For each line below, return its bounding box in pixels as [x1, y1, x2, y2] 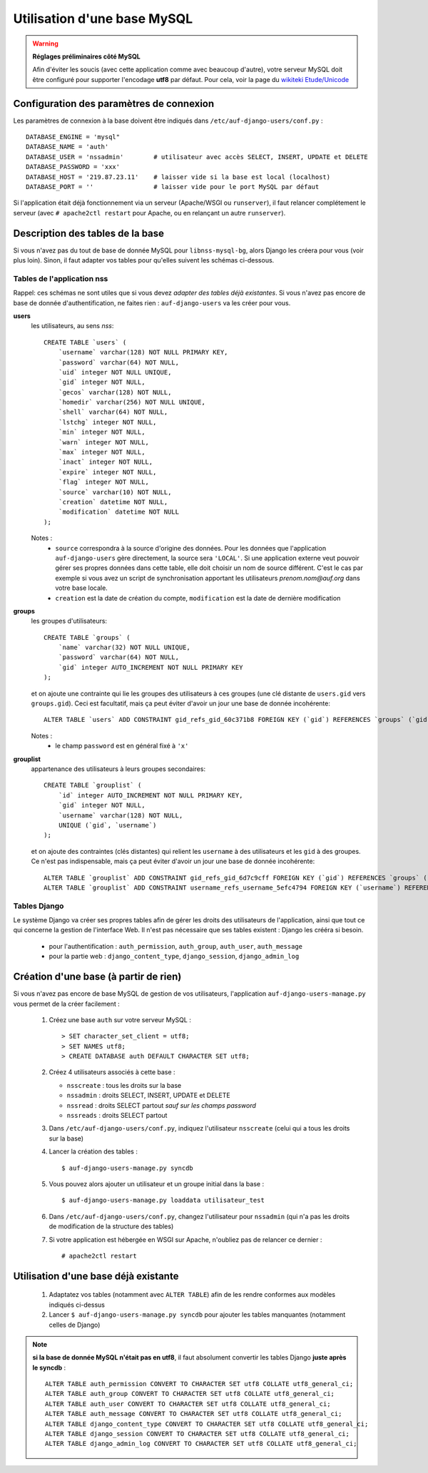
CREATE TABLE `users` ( [44, 338, 127, 346]
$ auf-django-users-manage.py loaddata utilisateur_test [61, 1196, 265, 1205]
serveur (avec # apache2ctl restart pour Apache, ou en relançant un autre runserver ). [13, 208, 286, 217]
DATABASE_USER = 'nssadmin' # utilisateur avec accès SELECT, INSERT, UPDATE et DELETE [26, 153, 369, 160]
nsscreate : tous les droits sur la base [66, 1081, 182, 1089]
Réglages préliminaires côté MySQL [32, 52, 141, 61]
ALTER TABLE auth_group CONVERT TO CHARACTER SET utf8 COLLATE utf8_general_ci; [45, 1390, 335, 1398]
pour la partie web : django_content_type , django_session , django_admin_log [49, 952, 300, 961]
